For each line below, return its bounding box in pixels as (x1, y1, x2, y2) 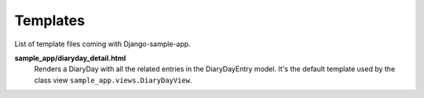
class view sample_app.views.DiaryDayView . (34, 75, 192, 85)
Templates (14, 12, 86, 29)
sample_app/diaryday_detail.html (14, 53, 126, 63)
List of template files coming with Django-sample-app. (14, 39, 192, 49)
